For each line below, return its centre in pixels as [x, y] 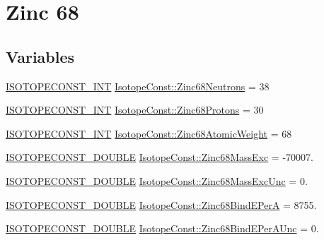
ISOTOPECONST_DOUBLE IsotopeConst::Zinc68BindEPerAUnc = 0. [162, 228]
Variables [40, 56]
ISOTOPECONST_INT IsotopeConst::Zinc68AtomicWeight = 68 [149, 133]
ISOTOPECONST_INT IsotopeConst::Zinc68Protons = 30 [135, 110]
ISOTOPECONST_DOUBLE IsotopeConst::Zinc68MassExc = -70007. [160, 157]
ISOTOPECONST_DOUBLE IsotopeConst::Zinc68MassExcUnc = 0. [157, 180]
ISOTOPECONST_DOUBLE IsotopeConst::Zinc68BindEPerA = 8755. [161, 204]
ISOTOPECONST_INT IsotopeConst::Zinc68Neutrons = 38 [138, 86]
